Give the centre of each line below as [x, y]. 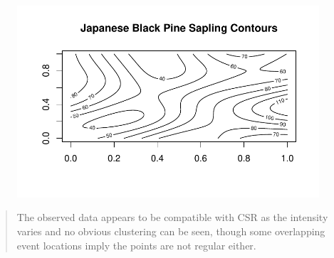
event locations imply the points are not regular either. [136, 245]
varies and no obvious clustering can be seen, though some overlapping [171, 231]
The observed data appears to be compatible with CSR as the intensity [172, 217]
